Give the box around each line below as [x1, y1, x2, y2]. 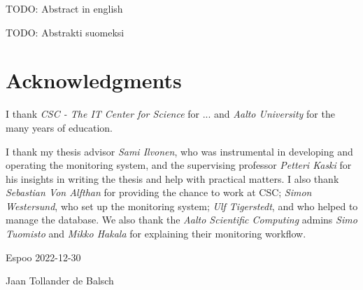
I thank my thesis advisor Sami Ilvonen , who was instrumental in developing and [6, 144, 353, 158]
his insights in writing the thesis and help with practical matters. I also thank [6, 171, 339, 186]
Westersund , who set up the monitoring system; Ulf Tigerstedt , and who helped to [6, 198, 358, 213]
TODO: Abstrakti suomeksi [6, 25, 124, 39]
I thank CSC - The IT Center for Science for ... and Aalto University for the [6, 106, 335, 121]
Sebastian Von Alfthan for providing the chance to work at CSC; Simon [6, 185, 312, 200]
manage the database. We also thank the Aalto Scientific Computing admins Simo [6, 212, 357, 227]
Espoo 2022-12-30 [6, 249, 81, 264]
